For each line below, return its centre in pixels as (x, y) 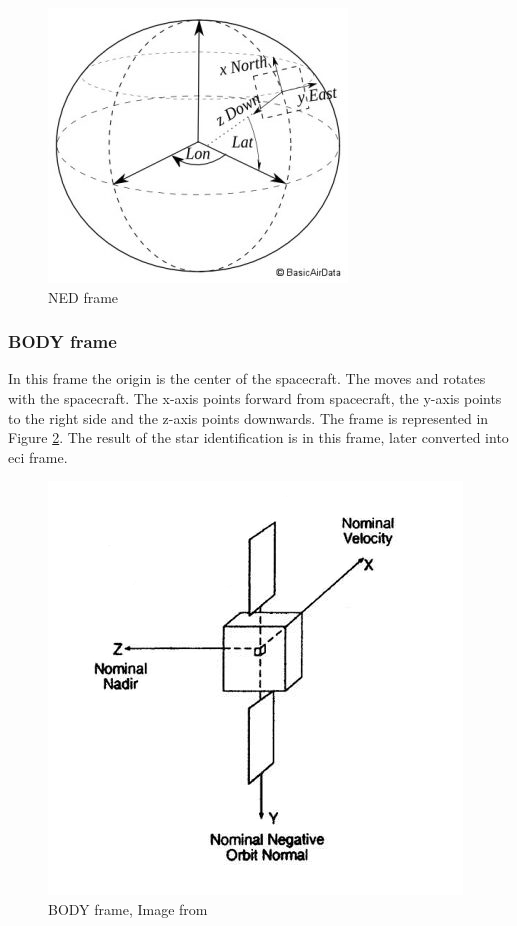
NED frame (83, 296)
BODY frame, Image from (128, 908)
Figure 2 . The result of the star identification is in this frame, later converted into (258, 437)
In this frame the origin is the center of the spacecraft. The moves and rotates (247, 378)
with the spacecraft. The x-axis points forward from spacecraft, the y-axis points (255, 398)
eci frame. (38, 456)
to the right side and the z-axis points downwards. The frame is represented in (248, 417)
